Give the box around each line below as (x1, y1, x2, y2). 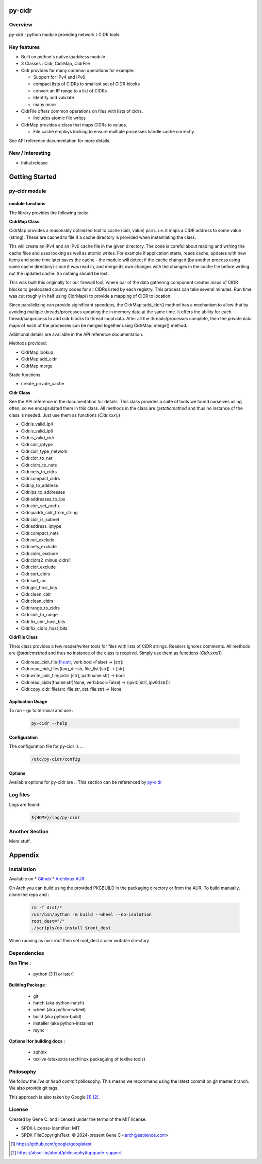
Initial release (21, 160, 48, 165)
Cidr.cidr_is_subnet (21, 516, 60, 522)
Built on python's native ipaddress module (21, 54, 105, 59)
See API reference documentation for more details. (9, 138, 111, 143)
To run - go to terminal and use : (9, 708, 74, 714)
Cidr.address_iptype (21, 523, 62, 529)
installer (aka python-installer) (33, 1021, 94, 1026)
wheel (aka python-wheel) (33, 1007, 86, 1013)
